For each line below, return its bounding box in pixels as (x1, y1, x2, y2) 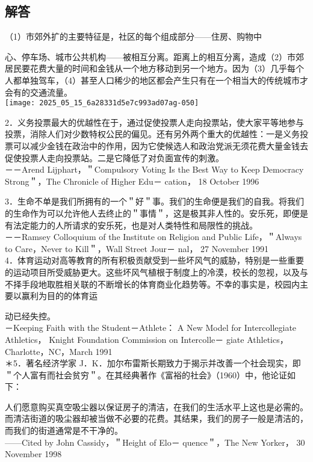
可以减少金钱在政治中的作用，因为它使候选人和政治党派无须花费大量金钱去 (13, 140, 308, 152)
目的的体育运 (46, 289, 98, 302)
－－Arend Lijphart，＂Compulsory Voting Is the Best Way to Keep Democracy (5, 163, 304, 176)
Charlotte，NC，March (5, 345, 93, 357)
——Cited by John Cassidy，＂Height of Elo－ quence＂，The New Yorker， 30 (5, 436, 305, 448)
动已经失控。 (5, 309, 55, 322)
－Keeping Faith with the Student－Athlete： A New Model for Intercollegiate (5, 321, 297, 334)
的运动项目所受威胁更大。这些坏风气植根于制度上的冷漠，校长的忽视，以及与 (5, 265, 308, 278)
